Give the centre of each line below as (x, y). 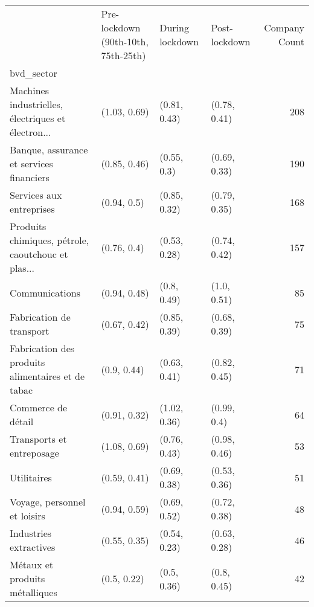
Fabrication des (42, 348)
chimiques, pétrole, (50, 240)
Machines (29, 90)
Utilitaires (31, 477)
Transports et (38, 439)
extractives (33, 547)
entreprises (32, 209)
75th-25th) (123, 55)
